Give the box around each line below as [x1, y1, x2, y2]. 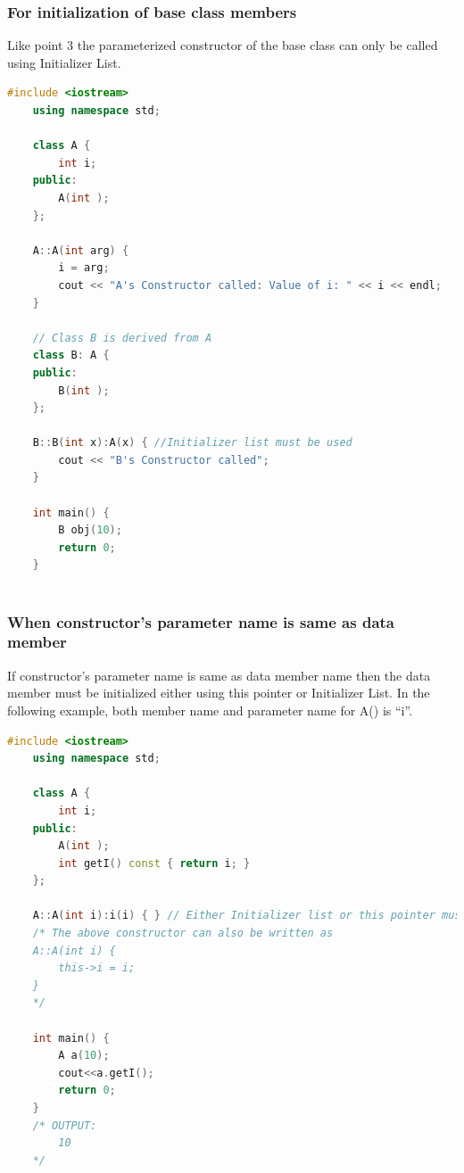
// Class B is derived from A [32, 331, 212, 344]
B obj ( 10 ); [58, 524, 122, 537]
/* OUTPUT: [32, 1119, 97, 1132]
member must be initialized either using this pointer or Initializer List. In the [7, 683, 430, 702]
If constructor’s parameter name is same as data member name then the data [7, 665, 431, 684]
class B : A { [32, 349, 110, 362]
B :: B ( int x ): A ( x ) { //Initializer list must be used [32, 436, 352, 450]
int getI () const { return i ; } [58, 856, 251, 870]
